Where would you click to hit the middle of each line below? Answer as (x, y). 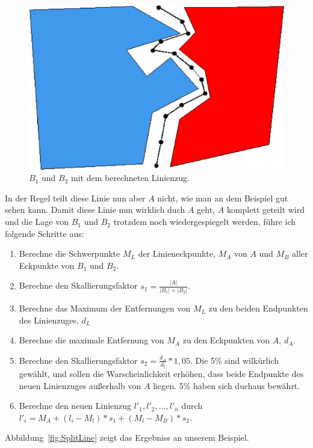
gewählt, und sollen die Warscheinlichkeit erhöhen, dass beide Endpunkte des (161, 374)
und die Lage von (37, 222)
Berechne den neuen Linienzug (75, 406)
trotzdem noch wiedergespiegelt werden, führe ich (205, 222)
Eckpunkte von (47, 265)
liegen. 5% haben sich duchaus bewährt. (227, 385)
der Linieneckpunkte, (177, 253)
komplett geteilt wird (266, 210)
